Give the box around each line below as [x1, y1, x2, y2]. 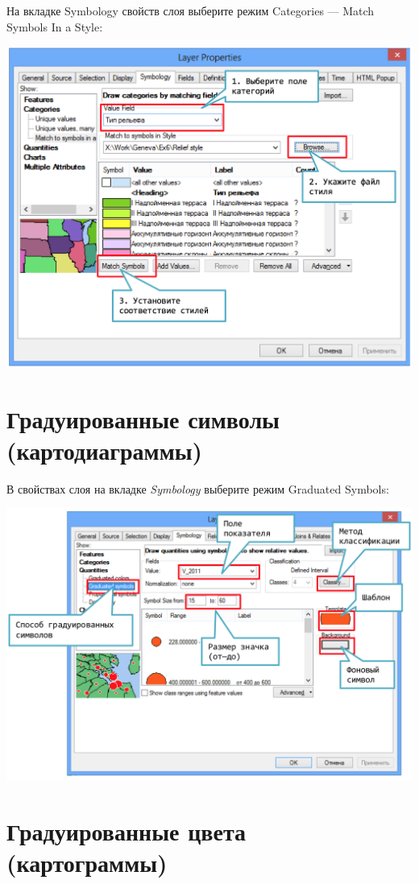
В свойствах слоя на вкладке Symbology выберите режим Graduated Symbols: [6, 480, 389, 497]
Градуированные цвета [6, 814, 246, 847]
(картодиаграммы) [6, 433, 203, 466]
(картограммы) [6, 845, 168, 878]
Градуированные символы [6, 402, 280, 435]
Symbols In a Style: [6, 18, 103, 35]
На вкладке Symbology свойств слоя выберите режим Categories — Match [6, 2, 375, 19]
